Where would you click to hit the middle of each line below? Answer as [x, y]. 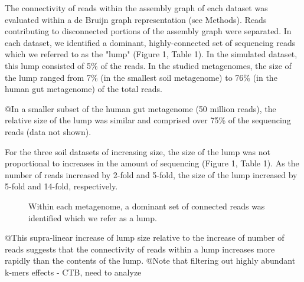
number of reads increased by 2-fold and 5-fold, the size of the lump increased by [151, 174]
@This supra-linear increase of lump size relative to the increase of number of [145, 237]
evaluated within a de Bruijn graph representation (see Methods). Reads [136, 19]
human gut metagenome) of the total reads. [84, 89]
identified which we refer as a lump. [93, 217]
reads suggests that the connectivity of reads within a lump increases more [140, 249]
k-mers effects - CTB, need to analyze [73, 272]
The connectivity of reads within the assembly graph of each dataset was [136, 8]
